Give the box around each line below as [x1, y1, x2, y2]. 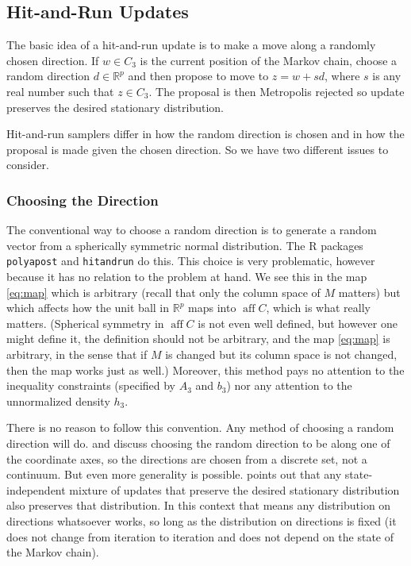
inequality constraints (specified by [6, 377, 176, 394]
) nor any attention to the [226, 377, 352, 394]
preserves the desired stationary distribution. [6, 98, 224, 115]
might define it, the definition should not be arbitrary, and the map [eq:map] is [6, 330, 390, 347]
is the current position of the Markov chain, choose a [140, 52, 398, 68]
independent [6, 481, 66, 498]
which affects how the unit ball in [6, 299, 170, 316]
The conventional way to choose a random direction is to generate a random [6, 221, 377, 238]
